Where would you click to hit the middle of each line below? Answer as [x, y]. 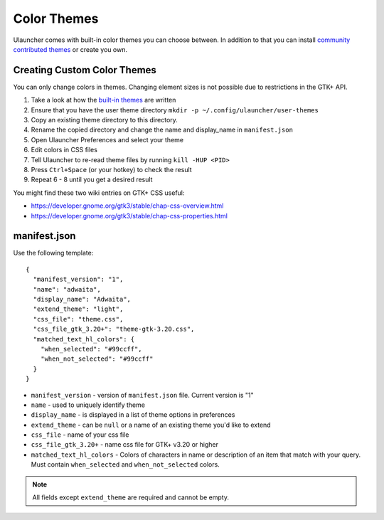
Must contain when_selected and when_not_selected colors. [125, 465]
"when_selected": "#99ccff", [91, 349]
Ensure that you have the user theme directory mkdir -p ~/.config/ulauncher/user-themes [175, 110]
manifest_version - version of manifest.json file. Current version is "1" [142, 395]
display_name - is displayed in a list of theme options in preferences [133, 415]
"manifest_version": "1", [78, 280]
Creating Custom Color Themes [85, 70]
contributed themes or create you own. [70, 49]
